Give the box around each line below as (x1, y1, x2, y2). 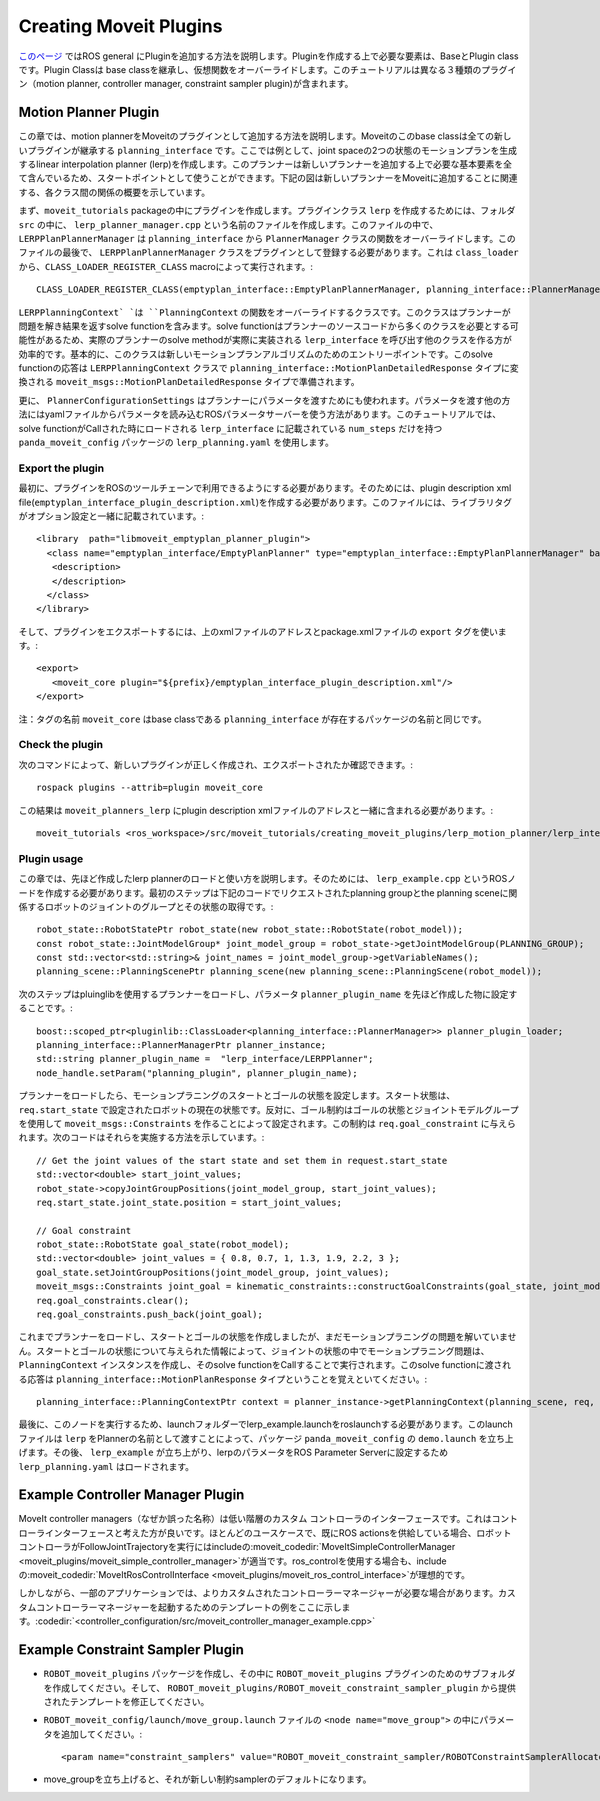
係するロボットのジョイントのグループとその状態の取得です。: (18, 900, 274, 912)
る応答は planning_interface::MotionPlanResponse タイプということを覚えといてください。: (18, 1373, 428, 1385)
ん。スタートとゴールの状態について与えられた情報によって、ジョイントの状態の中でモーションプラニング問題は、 (18, 1345, 490, 1357)
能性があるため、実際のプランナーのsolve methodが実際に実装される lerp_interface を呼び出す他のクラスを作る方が (18, 334, 512, 346)
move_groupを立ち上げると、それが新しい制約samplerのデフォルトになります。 (43, 1773, 372, 1785)
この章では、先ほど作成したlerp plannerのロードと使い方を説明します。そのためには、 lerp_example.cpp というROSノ (18, 873, 517, 885)
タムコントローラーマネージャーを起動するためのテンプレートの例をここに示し (18, 1601, 342, 1613)
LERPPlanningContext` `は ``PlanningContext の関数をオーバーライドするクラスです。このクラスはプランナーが (18, 306, 511, 318)
